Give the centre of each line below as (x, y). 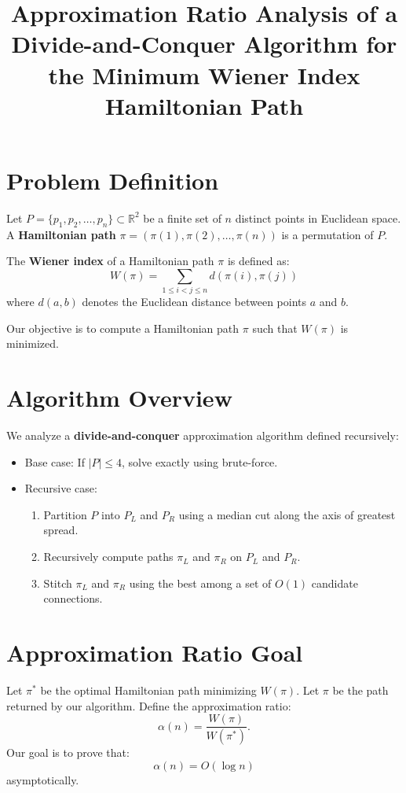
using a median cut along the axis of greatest (287, 514)
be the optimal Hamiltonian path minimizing (148, 690)
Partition (65, 514)
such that (275, 328)
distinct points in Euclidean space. (318, 218)
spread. (61, 530)
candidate (335, 583)
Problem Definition (113, 180)
